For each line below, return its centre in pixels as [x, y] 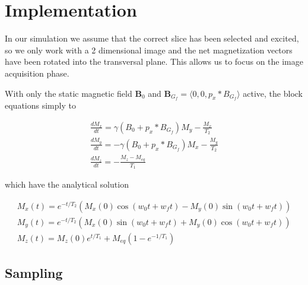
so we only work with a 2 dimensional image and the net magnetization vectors [149, 50]
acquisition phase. [37, 73]
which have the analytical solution [67, 184]
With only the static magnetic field [69, 93]
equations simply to [40, 105]
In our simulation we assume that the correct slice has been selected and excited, [152, 38]
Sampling [34, 273]
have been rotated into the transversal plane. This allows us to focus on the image [154, 61]
